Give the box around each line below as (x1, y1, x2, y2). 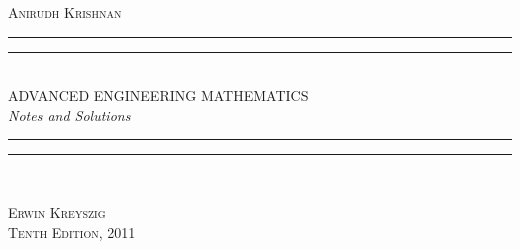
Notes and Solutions (8, 104, 131, 125)
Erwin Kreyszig (8, 201, 106, 222)
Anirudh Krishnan (8, 2, 122, 22)
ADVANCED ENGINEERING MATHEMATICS (8, 85, 309, 106)
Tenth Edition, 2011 (8, 221, 136, 242)
